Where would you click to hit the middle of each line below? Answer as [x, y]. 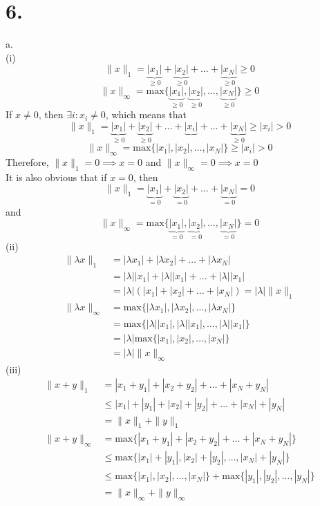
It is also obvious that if [56, 177]
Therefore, [27, 162]
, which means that [146, 114]
